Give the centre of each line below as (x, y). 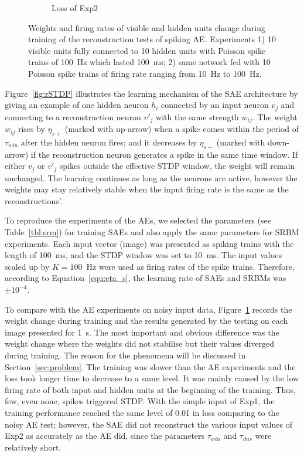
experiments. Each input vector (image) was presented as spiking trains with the (149, 243)
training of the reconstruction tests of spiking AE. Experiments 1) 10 (152, 39)
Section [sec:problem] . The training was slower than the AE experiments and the (150, 366)
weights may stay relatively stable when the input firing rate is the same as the (147, 189)
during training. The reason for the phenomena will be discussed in (125, 355)
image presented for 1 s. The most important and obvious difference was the (142, 332)
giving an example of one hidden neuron (77, 105)
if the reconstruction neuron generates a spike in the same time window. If (164, 154)
